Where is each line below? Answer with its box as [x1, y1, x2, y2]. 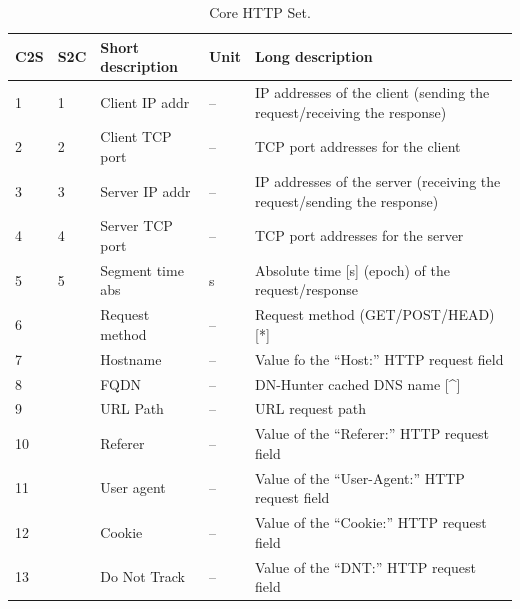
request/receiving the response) [255, 101, 447, 122]
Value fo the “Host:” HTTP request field [255, 348, 504, 369]
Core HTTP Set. [209, 2, 311, 22]
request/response [255, 279, 358, 300]
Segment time [100, 259, 184, 280]
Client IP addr [100, 91, 190, 112]
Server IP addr [100, 180, 191, 201]
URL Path [100, 398, 164, 419]
